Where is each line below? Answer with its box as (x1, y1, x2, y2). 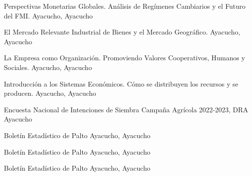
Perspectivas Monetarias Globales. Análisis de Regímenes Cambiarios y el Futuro (4, 1, 246, 11)
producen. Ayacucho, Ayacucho (4, 88, 96, 98)
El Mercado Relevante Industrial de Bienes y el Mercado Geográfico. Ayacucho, (4, 27, 240, 37)
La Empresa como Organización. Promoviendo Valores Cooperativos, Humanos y (4, 53, 245, 63)
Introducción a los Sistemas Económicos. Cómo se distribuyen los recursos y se (4, 78, 238, 88)
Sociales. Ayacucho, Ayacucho (4, 62, 92, 72)
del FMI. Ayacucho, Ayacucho (4, 10, 93, 20)
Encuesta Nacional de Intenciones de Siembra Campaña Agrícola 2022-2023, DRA (4, 104, 249, 114)
